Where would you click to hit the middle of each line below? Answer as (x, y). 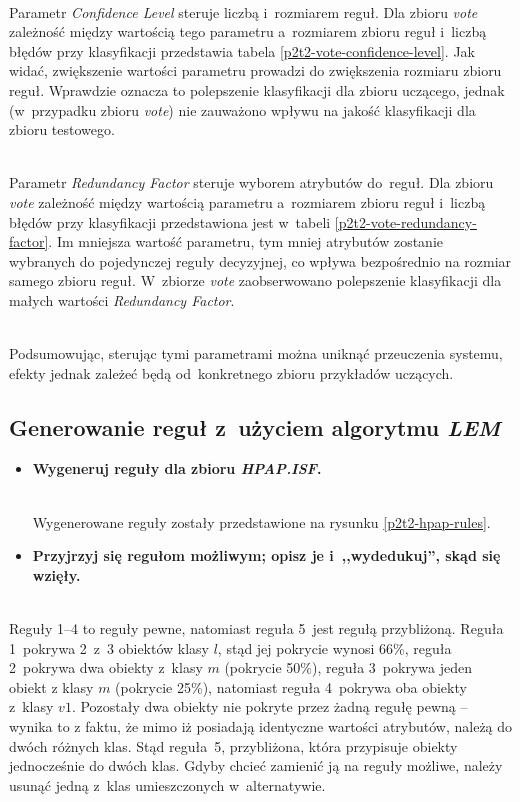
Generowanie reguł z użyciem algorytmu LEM (255, 426)
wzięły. (56, 574)
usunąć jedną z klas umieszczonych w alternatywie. (167, 784)
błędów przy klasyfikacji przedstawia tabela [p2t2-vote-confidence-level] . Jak (242, 50)
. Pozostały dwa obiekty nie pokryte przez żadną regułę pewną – (269, 706)
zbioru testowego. (62, 129)
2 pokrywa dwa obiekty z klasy (106, 667)
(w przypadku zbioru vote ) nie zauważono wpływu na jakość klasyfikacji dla (242, 109)
